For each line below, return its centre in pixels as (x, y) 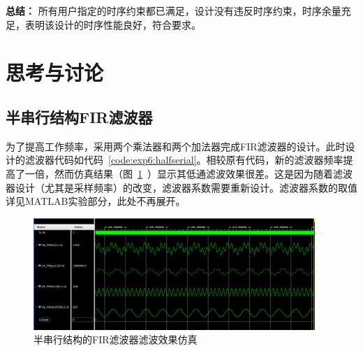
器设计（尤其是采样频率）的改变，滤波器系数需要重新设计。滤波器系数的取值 (181, 187)
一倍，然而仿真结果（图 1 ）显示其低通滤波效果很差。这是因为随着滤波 (188, 173)
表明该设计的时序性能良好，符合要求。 (113, 24)
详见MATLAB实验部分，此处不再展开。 (96, 201)
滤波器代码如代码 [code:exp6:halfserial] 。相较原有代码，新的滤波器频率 (184, 160)
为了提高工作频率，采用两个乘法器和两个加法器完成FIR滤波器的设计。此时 (176, 146)
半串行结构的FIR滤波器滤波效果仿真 (116, 339)
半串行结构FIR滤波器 (79, 116)
